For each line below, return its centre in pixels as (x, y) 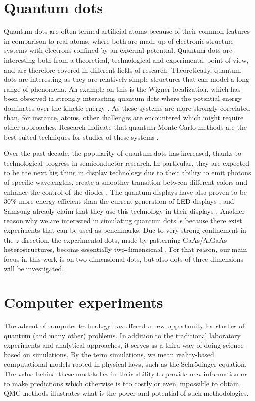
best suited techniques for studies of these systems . (81, 137)
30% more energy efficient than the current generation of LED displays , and (119, 201)
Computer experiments (84, 302)
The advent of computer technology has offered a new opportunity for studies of (124, 326)
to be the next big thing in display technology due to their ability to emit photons (127, 172)
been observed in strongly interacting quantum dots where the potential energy (123, 98)
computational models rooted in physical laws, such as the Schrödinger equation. (125, 364)
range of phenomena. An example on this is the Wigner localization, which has (122, 88)
